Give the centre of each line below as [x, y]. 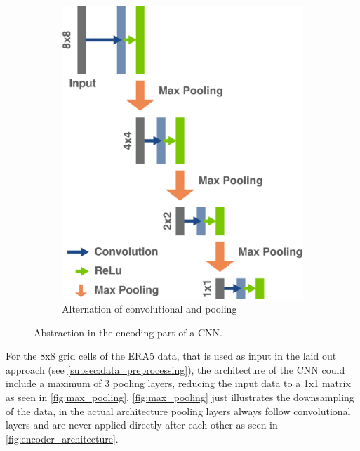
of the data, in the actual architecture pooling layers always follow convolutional [178, 411]
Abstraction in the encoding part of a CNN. [128, 332]
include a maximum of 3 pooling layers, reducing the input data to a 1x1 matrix [178, 383]
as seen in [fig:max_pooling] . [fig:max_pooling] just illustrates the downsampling [180, 397]
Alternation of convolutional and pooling [149, 308]
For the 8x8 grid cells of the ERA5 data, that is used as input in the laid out [171, 356]
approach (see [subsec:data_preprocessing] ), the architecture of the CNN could [175, 369]
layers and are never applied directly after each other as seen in [142, 425]
